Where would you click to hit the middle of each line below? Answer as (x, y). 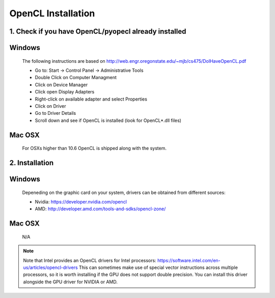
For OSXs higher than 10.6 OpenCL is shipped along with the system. (94, 148)
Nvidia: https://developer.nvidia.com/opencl (81, 202)
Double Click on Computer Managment (76, 78)
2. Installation (32, 163)
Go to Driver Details (56, 113)
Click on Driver (50, 106)
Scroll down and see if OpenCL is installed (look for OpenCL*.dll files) (108, 120)
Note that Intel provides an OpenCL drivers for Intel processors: (90, 260)
